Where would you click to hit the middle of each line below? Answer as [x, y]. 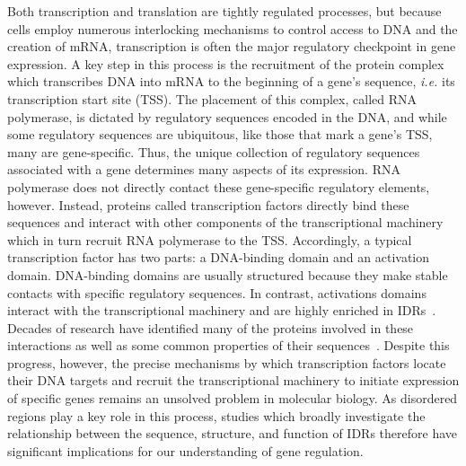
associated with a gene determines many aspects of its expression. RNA [204, 169]
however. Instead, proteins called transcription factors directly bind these [208, 204]
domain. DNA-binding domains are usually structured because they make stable [228, 274]
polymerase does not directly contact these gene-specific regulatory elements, [219, 186]
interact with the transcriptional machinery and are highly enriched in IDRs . [222, 310]
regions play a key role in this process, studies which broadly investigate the [216, 415]
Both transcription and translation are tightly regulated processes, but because [224, 11]
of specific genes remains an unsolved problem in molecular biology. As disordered [233, 398]
